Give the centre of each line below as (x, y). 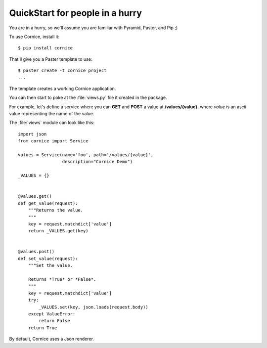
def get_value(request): (48, 203)
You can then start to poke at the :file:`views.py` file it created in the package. (88, 98)
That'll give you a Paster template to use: (51, 59)
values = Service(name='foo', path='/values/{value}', (86, 155)
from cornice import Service (53, 141)
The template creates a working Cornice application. (63, 88)
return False (54, 321)
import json (32, 134)
